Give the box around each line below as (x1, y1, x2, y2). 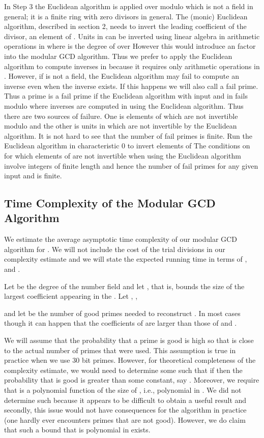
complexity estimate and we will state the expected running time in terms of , (4, 254, 247, 264)
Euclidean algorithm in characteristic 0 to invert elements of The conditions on (4, 140, 250, 151)
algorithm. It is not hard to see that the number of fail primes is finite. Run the (4, 130, 252, 141)
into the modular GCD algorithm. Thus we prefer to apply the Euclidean (4, 50, 232, 61)
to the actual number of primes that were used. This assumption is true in (4, 345, 236, 355)
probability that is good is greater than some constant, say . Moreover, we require (4, 374, 259, 385)
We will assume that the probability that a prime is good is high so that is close (4, 335, 254, 346)
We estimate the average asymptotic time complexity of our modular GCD (4, 234, 237, 244)
